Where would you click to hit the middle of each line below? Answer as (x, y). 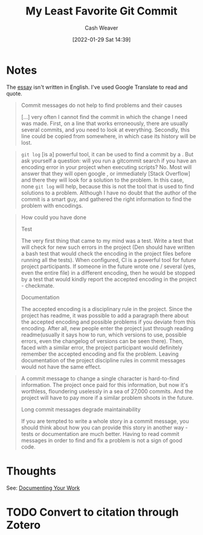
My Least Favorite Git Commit (101, 11)
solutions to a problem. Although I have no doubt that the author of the (109, 193)
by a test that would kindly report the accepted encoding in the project (109, 279)
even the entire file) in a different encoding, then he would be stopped (108, 272)
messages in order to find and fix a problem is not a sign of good (101, 440)
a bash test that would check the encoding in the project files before (106, 253)
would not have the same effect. (61, 367)
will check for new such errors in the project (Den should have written (108, 247)
